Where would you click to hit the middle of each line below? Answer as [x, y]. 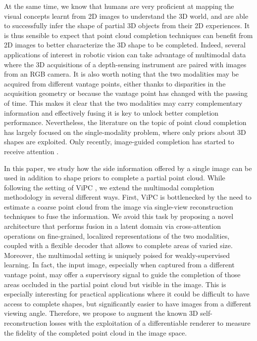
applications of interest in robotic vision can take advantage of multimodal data [125, 54]
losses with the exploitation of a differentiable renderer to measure [150, 323]
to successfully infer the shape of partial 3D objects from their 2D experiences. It [127, 25]
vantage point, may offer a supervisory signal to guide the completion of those [122, 275]
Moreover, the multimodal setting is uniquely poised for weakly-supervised [117, 255]
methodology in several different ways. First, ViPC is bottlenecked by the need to [128, 197]
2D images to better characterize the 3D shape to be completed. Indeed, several [125, 45]
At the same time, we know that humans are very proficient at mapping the [119, 6]
